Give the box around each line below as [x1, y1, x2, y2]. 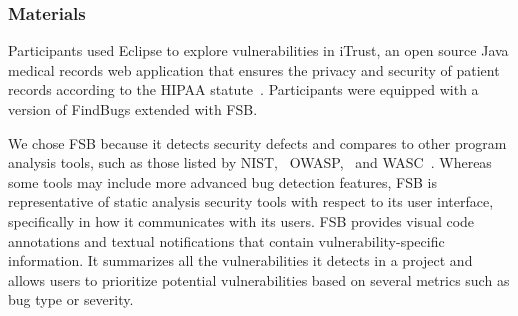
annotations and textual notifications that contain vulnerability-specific [8, 230, 445, 251]
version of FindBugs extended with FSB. [8, 99, 258, 119]
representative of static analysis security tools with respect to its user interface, [8, 191, 494, 212]
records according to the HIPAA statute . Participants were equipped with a [8, 79, 479, 100]
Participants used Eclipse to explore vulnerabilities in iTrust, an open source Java [8, 40, 509, 61]
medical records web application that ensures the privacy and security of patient [8, 59, 500, 80]
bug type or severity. [8, 289, 134, 310]
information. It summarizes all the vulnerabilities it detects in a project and [8, 250, 473, 271]
